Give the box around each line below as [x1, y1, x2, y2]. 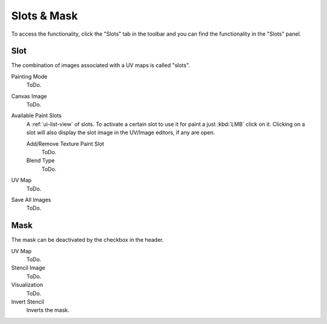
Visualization [11, 281, 44, 288]
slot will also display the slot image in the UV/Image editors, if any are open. [26, 129, 215, 136]
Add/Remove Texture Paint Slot [26, 140, 104, 147]
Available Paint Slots [11, 112, 62, 119]
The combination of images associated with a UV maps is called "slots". [11, 62, 190, 69]
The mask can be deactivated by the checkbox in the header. [11, 236, 164, 244]
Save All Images [11, 196, 51, 203]
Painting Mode [11, 73, 48, 80]
